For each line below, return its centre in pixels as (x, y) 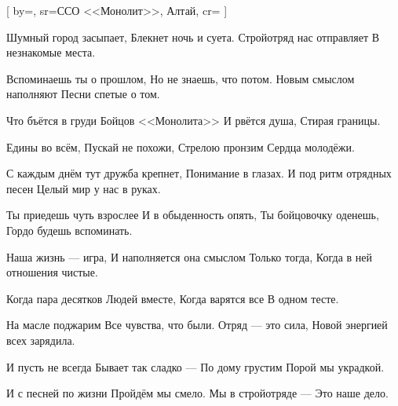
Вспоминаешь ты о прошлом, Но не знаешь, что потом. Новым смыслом (181, 78)
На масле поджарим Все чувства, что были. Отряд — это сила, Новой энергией (197, 325)
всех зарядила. (41, 340)
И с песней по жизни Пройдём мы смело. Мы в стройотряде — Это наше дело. (197, 393)
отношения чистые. (52, 272)
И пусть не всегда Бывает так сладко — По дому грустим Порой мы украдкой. (195, 366)
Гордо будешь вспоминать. (69, 230)
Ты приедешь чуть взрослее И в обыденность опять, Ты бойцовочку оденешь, (193, 215)
